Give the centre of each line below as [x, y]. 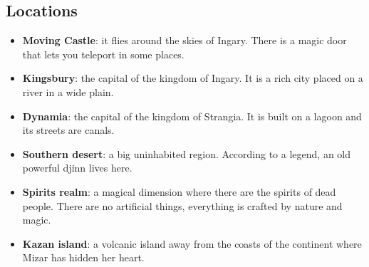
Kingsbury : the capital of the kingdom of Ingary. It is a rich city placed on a [193, 78]
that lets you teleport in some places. [103, 54]
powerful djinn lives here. [77, 168]
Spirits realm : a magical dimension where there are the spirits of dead [179, 191]
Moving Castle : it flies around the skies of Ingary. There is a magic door [184, 40]
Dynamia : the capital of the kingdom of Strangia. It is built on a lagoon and [192, 116]
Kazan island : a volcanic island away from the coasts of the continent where [192, 243]
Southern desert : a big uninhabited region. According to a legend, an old [187, 153]
